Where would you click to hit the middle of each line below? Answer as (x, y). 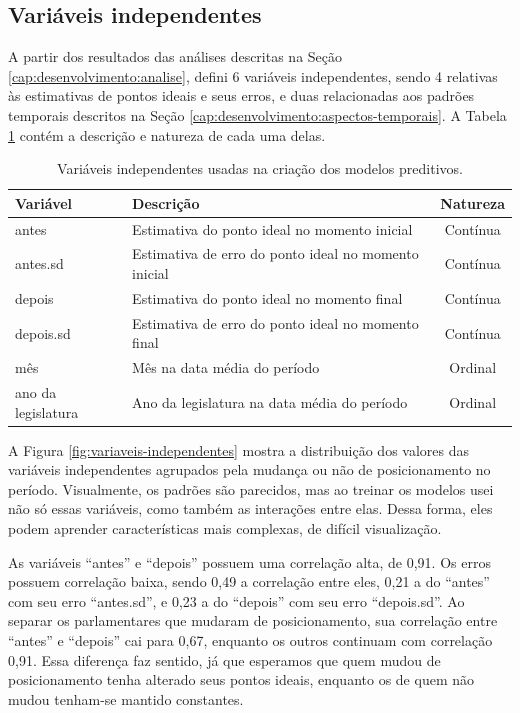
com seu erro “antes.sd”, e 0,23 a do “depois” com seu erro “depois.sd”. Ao (236, 600)
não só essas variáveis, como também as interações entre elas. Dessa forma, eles (250, 508)
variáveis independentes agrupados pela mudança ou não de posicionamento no (249, 469)
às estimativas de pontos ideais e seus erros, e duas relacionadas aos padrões (241, 95)
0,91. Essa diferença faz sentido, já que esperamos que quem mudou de (224, 659)
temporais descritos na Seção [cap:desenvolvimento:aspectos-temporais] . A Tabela (257, 114)
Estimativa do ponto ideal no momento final (267, 297)
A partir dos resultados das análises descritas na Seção (175, 56)
